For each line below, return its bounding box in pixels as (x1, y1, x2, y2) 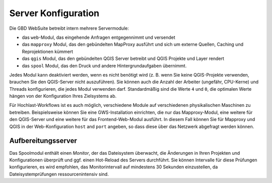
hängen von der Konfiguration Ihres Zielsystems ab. (9, 93, 117, 99)
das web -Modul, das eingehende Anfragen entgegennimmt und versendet (22, 34, 176, 40)
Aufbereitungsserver (9, 137, 78, 145)
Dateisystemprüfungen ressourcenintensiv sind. (9, 171, 109, 177)
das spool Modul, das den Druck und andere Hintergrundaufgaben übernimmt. (22, 63, 187, 69)
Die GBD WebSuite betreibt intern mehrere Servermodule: (9, 25, 129, 31)
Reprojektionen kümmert (22, 48, 73, 54)
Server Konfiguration (9, 8, 100, 19)
